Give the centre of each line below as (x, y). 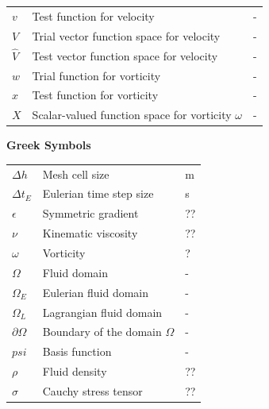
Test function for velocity (93, 15)
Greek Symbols (49, 145)
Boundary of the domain (102, 332)
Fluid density (75, 371)
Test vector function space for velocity (125, 55)
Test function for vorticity (95, 95)
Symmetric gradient (90, 213)
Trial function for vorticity (96, 75)
